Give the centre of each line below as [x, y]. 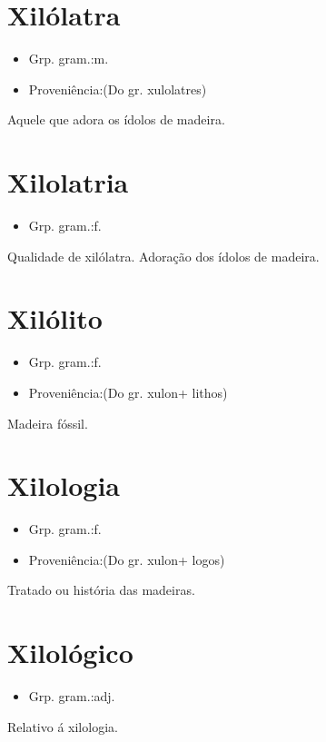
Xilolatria [68, 182]
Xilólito [55, 318]
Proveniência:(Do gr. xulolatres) [118, 89]
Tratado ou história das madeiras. [101, 590]
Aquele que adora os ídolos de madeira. [116, 119]
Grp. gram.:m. [69, 59]
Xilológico [70, 653]
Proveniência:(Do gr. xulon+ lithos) [128, 392]
